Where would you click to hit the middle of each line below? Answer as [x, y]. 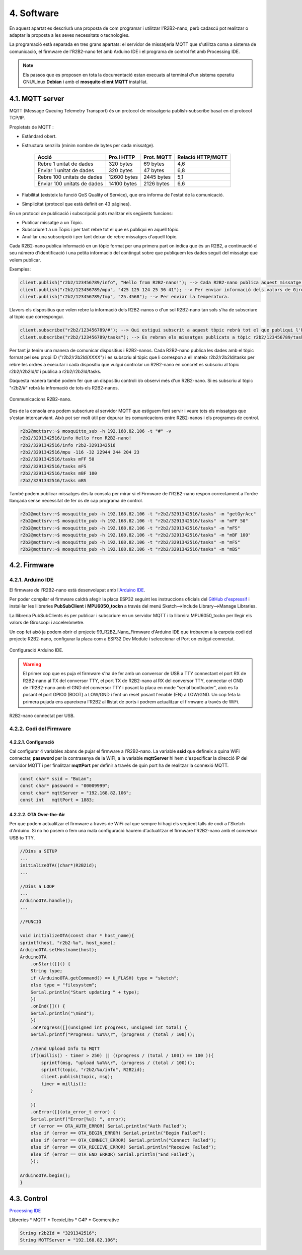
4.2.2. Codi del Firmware [40, 729]
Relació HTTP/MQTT [202, 157]
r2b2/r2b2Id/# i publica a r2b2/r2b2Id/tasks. [55, 371]
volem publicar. [25, 260]
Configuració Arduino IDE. [36, 650]
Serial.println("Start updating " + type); [85, 992]
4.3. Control [28, 1198]
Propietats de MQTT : [31, 127]
